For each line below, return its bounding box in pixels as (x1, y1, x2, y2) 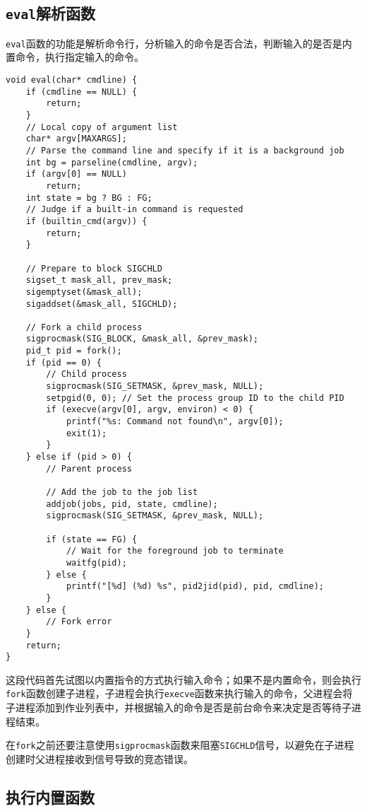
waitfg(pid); (66, 557, 127, 568)
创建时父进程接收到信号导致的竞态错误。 (6, 751, 193, 766)
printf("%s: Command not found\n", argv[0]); (66, 416, 284, 427)
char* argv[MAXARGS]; (25, 134, 127, 144)
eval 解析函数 (6, 2, 95, 24)
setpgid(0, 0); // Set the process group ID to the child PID (46, 392, 344, 403)
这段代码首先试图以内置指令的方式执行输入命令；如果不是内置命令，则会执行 (6, 672, 361, 687)
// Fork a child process (25, 322, 143, 332)
